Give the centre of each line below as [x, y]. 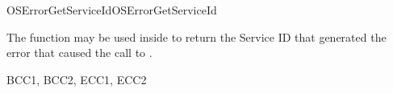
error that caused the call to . [79, 53]
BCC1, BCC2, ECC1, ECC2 [77, 79]
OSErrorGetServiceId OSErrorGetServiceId [112, 10]
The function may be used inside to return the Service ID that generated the [196, 36]
